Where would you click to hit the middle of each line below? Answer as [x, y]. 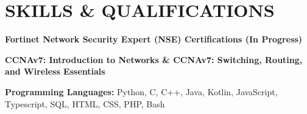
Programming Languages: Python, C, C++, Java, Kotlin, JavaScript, [141, 91]
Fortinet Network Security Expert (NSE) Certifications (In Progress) [154, 39]
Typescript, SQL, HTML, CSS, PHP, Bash [85, 103]
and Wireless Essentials [55, 71]
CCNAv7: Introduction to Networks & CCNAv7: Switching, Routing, [154, 59]
